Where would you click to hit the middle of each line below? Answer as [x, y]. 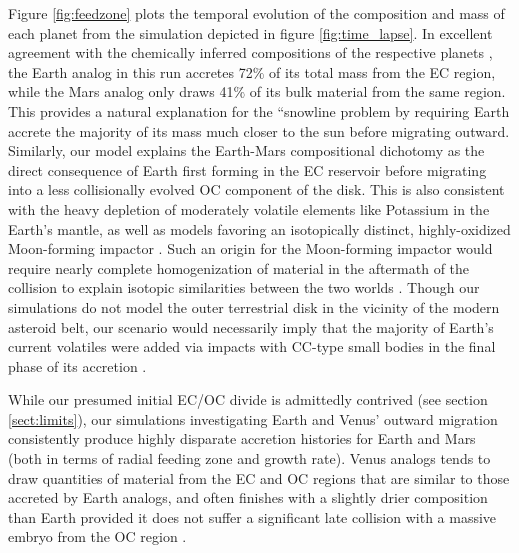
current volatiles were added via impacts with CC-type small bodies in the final [252, 346]
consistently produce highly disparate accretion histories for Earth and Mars [242, 438]
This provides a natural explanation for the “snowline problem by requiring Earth [259, 110]
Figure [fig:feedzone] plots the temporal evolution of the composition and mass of [256, 13]
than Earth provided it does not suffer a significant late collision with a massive [252, 516]
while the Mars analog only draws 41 [121, 91]
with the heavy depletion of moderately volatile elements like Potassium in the [249, 208]
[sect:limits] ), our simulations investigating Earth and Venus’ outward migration [253, 418]
